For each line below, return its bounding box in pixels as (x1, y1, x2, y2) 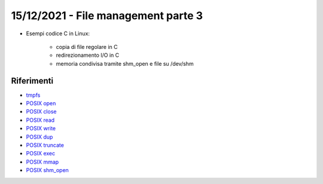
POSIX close (26, 108, 57, 115)
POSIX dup (26, 133, 53, 140)
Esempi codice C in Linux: (26, 30, 90, 37)
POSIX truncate (26, 141, 64, 149)
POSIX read (26, 116, 55, 124)
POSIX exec (26, 150, 56, 157)
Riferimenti (11, 75, 54, 86)
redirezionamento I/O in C (56, 51, 120, 59)
